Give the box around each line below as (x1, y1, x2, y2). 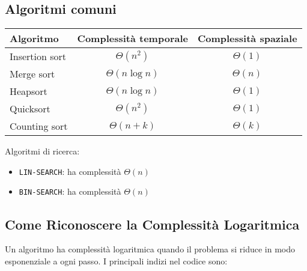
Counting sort (10, 119, 68, 133)
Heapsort (10, 84, 47, 99)
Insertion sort (10, 49, 67, 64)
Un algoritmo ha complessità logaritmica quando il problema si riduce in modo (5, 243, 296, 255)
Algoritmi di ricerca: (5, 145, 80, 157)
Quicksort (10, 102, 50, 116)
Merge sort (10, 67, 55, 81)
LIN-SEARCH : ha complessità (19, 165, 121, 177)
